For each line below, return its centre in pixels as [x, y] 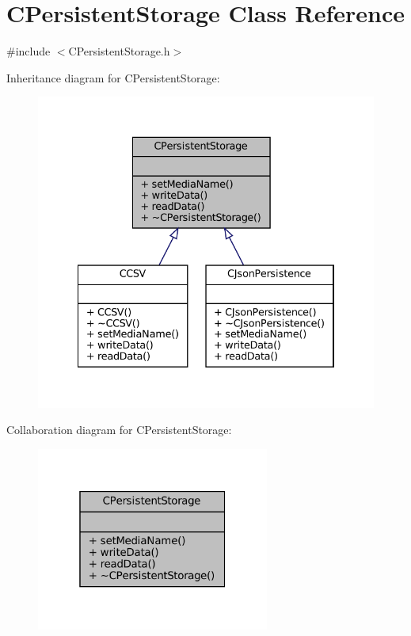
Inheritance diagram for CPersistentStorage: [113, 77]
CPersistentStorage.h [119, 51]
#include [29, 51]
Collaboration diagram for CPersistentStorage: [119, 430]
